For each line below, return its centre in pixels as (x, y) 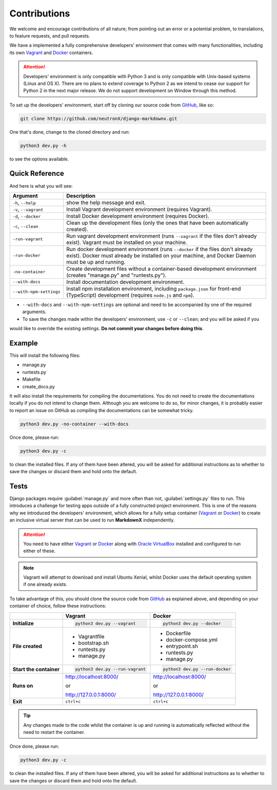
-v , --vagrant (28, 209)
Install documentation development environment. (125, 282)
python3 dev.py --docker (192, 623)
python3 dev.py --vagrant (105, 623)
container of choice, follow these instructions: (58, 606)
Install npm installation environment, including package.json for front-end (153, 289)
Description (81, 195)
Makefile (32, 379)
